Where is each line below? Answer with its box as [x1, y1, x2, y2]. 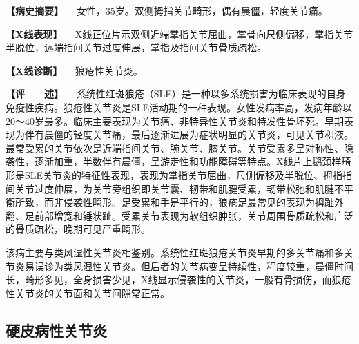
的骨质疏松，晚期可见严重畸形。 [6, 222, 151, 236]
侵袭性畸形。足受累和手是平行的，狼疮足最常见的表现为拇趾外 [63, 195, 344, 209]
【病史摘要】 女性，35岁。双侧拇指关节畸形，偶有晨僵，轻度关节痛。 [6, 3, 328, 17]
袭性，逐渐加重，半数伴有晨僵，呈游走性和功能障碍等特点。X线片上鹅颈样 [6, 154, 342, 169]
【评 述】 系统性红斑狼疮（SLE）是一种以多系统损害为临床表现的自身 [6, 86, 346, 101]
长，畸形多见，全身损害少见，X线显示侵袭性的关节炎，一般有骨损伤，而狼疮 [6, 272, 351, 287]
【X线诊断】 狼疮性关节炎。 [6, 63, 143, 77]
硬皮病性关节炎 [6, 319, 107, 341]
